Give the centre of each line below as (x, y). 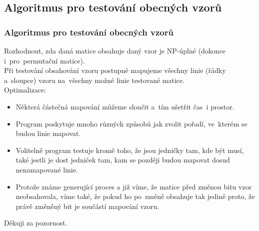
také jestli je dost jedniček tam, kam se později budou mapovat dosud (123, 160)
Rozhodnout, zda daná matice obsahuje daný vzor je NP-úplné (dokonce (115, 50)
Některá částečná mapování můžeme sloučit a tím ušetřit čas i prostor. (125, 106)
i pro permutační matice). (44, 60)
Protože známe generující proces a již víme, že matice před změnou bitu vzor (134, 186)
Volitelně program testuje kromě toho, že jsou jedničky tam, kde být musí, (130, 150)
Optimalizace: (25, 90)
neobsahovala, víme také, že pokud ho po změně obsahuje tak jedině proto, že (135, 196)
